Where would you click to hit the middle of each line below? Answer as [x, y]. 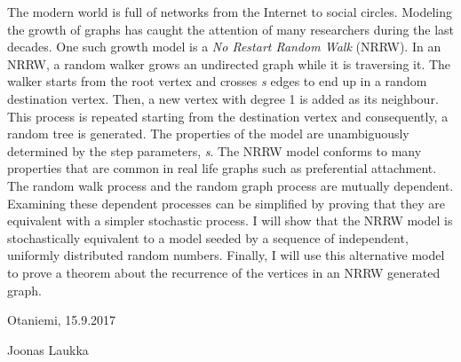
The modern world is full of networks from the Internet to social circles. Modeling [230, 12]
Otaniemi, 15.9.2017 [62, 320]
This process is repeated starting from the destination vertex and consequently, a [228, 116]
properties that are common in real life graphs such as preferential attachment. [222, 168]
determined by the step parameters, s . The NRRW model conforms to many [215, 150]
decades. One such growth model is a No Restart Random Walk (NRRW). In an [224, 47]
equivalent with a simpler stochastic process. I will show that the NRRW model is [230, 220]
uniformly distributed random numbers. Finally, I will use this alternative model [226, 255]
